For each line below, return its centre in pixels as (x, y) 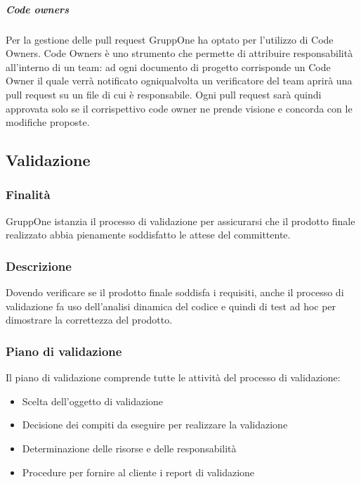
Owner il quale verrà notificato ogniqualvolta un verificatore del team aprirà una (179, 81)
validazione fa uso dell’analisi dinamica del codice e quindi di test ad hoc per (171, 306)
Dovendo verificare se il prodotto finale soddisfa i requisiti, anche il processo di (175, 292)
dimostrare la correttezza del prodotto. (89, 320)
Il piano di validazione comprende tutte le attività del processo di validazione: (173, 377)
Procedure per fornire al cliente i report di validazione (138, 472)
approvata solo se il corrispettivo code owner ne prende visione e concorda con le (179, 108)
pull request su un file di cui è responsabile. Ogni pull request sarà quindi (164, 94)
